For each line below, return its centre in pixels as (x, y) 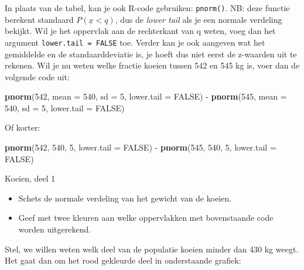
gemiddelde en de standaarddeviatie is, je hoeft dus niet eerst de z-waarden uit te (151, 54)
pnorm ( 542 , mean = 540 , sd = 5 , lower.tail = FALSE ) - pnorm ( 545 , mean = (146, 96)
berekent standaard (39, 19)
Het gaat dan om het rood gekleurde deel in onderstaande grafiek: (123, 260)
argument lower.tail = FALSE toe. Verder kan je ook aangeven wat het (135, 42)
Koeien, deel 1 (30, 178)
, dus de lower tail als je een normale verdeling (199, 19)
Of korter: (23, 127)
